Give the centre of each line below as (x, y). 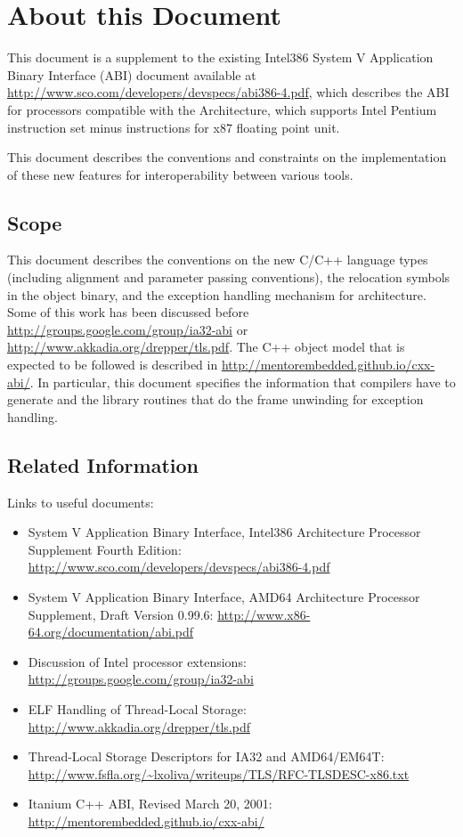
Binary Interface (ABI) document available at (132, 74)
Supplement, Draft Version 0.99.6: (121, 614)
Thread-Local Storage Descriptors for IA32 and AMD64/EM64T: (206, 756)
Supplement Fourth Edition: (105, 549)
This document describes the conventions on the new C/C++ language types (218, 260)
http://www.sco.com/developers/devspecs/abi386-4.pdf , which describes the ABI (228, 92)
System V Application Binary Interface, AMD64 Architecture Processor (224, 597)
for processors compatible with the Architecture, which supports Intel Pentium (222, 109)
